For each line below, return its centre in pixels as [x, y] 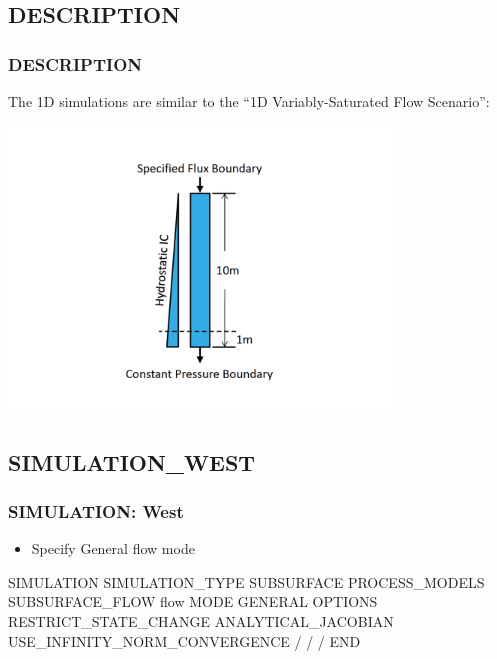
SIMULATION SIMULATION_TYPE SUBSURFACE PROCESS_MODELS [246, 581]
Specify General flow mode [113, 548]
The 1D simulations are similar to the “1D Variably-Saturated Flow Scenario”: [249, 101]
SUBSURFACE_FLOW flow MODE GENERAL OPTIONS [193, 601]
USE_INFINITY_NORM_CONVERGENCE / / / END [184, 640]
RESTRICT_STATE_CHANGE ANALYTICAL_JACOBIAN [201, 620]
